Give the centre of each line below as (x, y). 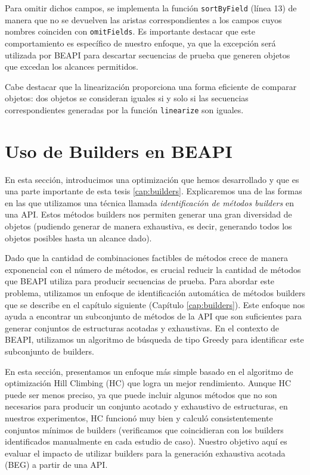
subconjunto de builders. (49, 351)
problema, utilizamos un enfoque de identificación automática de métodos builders (155, 293)
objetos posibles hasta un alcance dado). (78, 237)
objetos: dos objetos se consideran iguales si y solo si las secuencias (127, 98)
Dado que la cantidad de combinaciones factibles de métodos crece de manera (146, 258)
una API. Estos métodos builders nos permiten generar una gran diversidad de (148, 214)
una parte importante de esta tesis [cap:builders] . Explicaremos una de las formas (154, 191)
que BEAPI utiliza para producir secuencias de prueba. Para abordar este (140, 281)
